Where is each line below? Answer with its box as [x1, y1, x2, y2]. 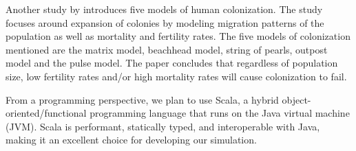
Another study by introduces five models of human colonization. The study [6, 2, 323, 16]
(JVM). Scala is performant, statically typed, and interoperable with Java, [6, 119, 320, 133]
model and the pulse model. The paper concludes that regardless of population [6, 56, 338, 70]
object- [282, 92, 311, 106]
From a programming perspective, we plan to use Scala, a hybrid [6, 92, 279, 106]
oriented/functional [6, 106, 87, 120]
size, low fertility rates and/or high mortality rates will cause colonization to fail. [6, 69, 347, 83]
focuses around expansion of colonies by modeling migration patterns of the [6, 15, 324, 30]
